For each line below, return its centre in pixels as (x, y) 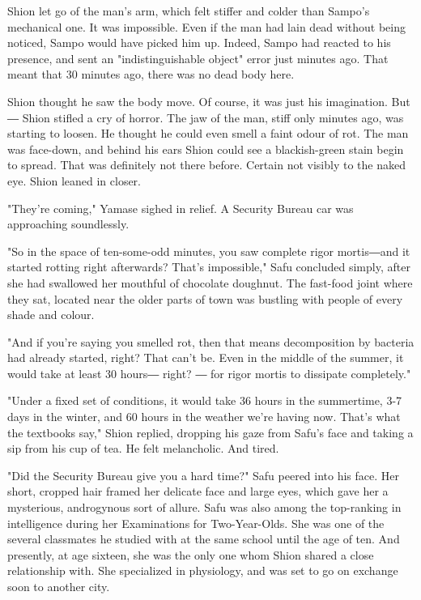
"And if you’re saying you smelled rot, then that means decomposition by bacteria (211, 341)
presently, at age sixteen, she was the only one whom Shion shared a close (191, 554)
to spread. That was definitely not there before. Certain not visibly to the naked (206, 165)
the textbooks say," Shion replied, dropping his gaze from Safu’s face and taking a (210, 432)
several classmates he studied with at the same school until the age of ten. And (204, 539)
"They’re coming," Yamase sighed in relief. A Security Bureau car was (181, 208)
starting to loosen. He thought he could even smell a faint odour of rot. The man (208, 133)
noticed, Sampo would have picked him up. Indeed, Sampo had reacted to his (199, 43)
